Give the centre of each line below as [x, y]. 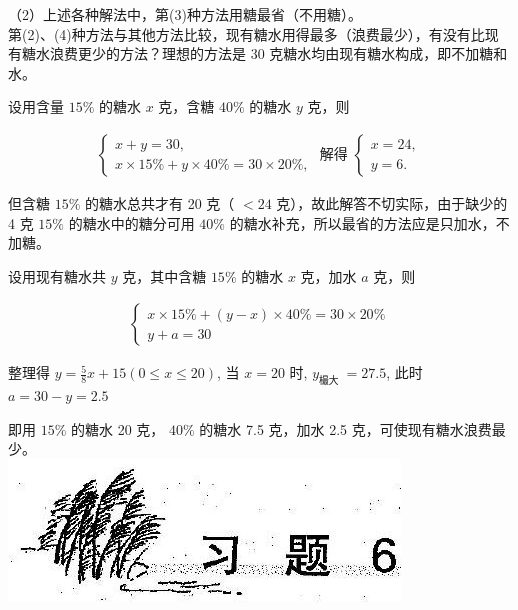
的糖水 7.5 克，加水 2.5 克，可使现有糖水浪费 [345, 428]
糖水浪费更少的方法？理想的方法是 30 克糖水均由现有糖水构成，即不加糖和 [264, 53]
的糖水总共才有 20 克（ [160, 203]
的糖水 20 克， [118, 428]
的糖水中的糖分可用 [131, 222]
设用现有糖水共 [57, 275]
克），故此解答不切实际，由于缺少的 [392, 203]
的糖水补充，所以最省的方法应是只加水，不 [369, 222]
